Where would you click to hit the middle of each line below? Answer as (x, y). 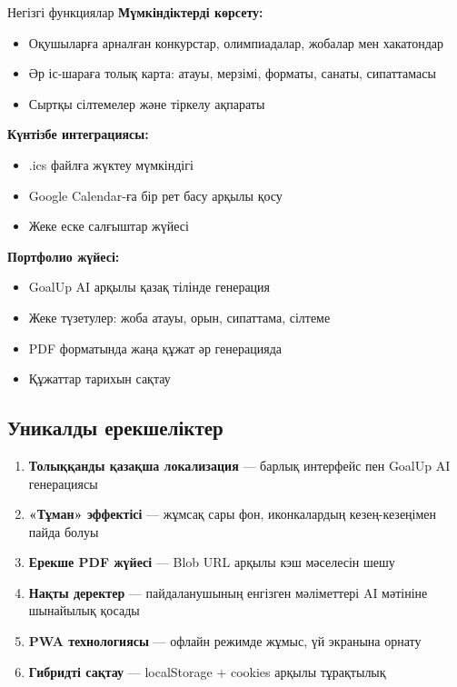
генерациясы (63, 483)
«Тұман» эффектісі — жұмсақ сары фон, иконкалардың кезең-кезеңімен (233, 514)
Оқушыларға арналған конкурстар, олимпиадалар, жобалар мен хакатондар (236, 42)
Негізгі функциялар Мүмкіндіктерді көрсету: (135, 12)
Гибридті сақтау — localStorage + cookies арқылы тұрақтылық (207, 671)
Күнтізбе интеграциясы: (78, 134)
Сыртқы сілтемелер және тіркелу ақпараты (147, 103)
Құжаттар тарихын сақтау (99, 378)
